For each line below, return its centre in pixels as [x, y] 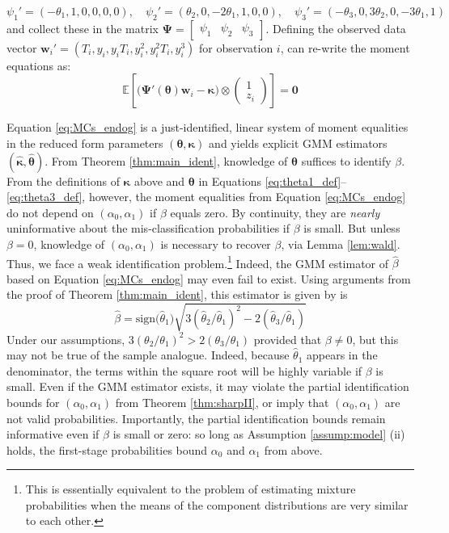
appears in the [342, 355]
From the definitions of [63, 180]
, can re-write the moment [345, 47]
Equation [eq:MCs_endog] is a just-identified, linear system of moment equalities [208, 127]
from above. [293, 449]
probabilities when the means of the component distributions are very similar [217, 504]
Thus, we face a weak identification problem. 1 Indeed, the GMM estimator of [198, 262]
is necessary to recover [216, 243]
